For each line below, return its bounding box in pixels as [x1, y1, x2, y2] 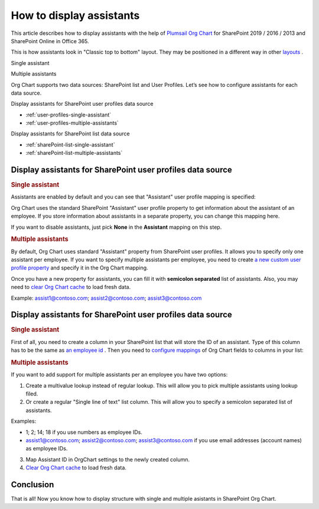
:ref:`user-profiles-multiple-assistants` [25, 119, 119, 127]
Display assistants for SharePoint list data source [11, 130, 130, 137]
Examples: [11, 417, 37, 425]
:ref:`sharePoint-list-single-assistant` [25, 141, 115, 148]
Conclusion [11, 479, 54, 489]
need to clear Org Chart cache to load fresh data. [11, 284, 131, 291]
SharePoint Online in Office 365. [11, 37, 89, 44]
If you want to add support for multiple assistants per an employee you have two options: [11, 371, 228, 378]
